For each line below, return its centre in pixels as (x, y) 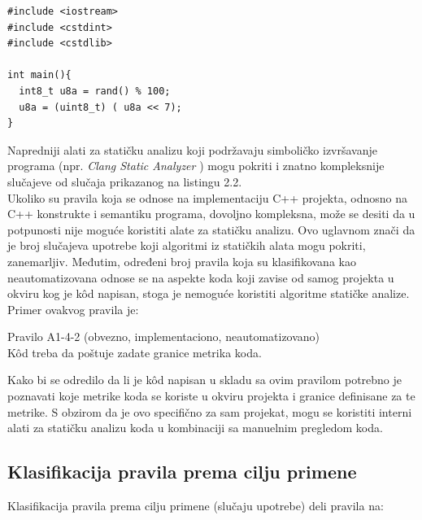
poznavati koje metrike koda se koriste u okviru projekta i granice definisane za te (211, 396)
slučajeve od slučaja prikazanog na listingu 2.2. (125, 181)
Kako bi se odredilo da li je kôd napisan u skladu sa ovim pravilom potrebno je (205, 380)
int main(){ (39, 75)
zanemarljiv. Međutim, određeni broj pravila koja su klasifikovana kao (182, 261)
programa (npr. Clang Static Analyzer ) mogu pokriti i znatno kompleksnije (196, 166)
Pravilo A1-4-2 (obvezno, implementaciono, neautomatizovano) (164, 336)
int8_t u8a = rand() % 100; (95, 91)
